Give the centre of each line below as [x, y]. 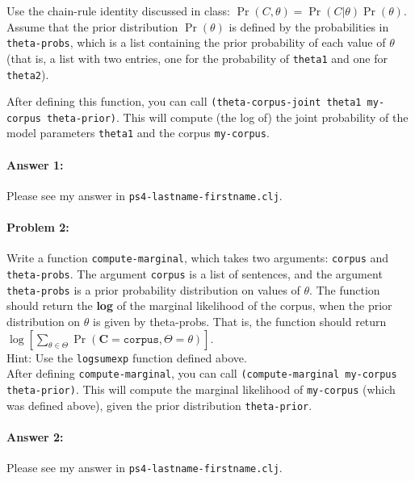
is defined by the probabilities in [309, 26]
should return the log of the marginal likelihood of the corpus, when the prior [199, 305]
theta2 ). [28, 74]
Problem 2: [38, 227]
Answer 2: [35, 436]
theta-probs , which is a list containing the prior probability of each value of [196, 42]
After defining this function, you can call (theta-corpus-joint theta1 [184, 101]
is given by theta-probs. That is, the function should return [240, 321]
